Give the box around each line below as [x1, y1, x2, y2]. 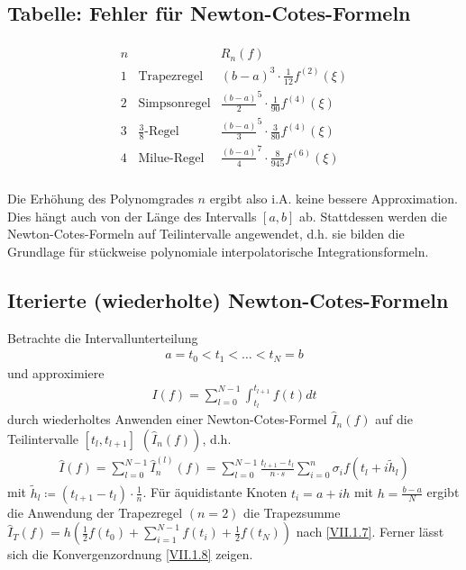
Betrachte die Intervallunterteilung [7, 328, 198, 347]
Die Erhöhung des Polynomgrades [7, 189, 194, 208]
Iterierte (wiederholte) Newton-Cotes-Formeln [7, 285, 449, 313]
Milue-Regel [138, 151, 205, 165]
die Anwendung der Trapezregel [7, 502, 183, 521]
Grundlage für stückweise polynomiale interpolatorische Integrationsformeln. [7, 241, 429, 260]
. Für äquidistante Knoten [142, 483, 288, 502]
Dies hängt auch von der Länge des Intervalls [7, 206, 257, 225]
